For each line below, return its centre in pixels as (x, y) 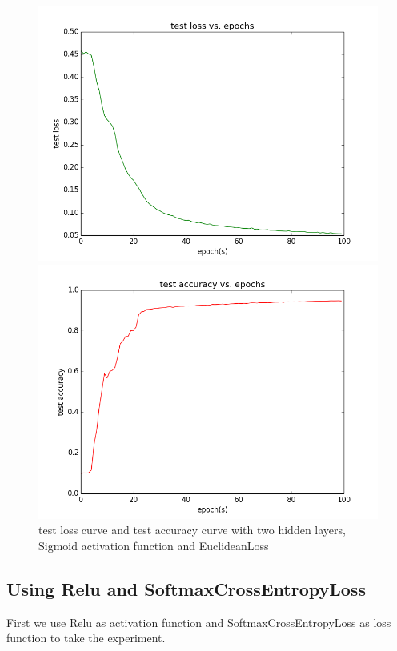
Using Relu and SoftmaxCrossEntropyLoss (186, 588)
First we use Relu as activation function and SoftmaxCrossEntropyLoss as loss (199, 622)
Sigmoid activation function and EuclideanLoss (154, 545)
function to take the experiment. (86, 638)
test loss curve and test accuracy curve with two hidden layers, (192, 530)
